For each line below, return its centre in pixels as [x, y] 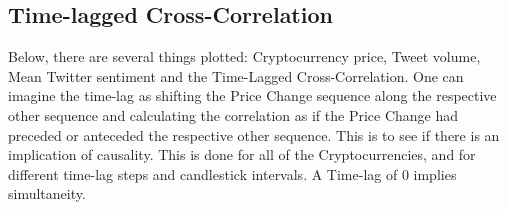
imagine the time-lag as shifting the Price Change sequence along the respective [252, 95]
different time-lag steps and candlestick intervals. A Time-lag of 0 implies [232, 173]
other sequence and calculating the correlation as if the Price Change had [233, 114]
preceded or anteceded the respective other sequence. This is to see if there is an [254, 134]
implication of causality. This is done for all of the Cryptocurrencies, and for [242, 154]
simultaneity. [47, 193]
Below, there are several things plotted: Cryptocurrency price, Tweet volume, [244, 56]
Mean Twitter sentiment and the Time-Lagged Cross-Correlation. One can [236, 75]
